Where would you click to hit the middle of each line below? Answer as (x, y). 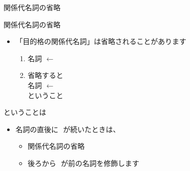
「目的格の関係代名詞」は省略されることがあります (101, 41)
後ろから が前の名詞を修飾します (83, 163)
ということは (25, 112)
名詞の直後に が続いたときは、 (68, 129)
